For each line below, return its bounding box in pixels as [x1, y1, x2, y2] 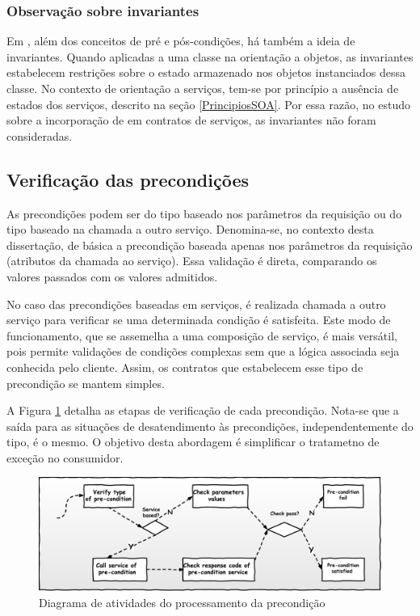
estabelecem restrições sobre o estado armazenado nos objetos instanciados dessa [6, 64, 406, 81]
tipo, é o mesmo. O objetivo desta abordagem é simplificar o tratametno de [6, 433, 380, 450]
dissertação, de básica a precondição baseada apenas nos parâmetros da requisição [6, 236, 413, 253]
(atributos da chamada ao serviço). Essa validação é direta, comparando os [6, 252, 377, 269]
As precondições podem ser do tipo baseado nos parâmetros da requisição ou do [6, 205, 402, 222]
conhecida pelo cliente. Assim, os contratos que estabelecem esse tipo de [6, 358, 363, 375]
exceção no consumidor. [6, 449, 124, 466]
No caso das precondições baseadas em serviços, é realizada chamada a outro [6, 295, 386, 312]
